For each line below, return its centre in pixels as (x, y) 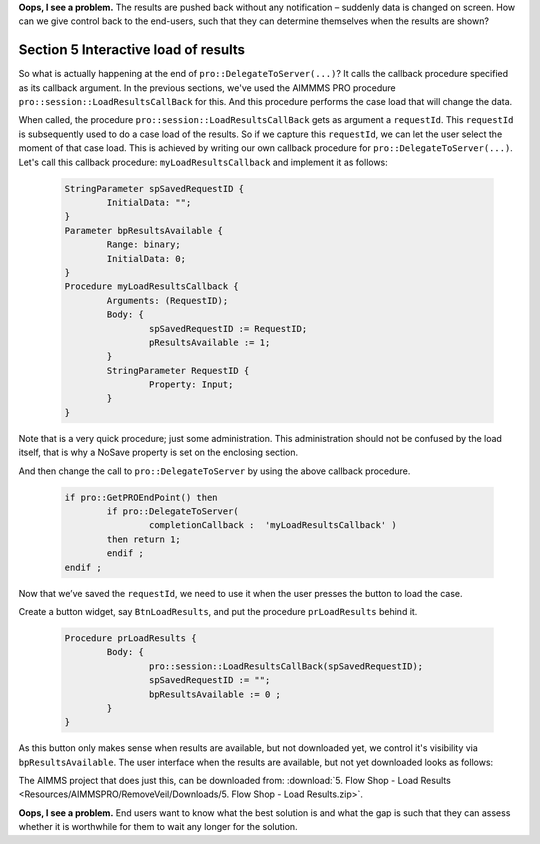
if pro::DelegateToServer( (172, 511)
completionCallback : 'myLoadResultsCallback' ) (272, 525)
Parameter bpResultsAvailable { (144, 230)
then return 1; (144, 539)
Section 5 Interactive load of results (131, 50)
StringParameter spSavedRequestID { (154, 188)
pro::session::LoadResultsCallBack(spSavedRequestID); (286, 666)
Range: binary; (144, 244)
